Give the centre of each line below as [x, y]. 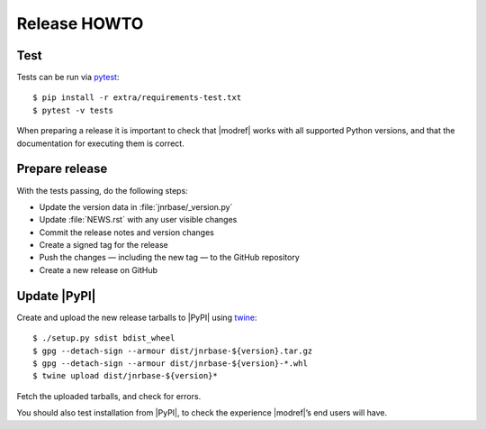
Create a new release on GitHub [98, 269]
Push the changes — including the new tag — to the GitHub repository [170, 258]
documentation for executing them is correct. [100, 143]
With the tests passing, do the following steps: [102, 190]
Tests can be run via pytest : [68, 78]
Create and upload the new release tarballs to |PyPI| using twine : [137, 317]
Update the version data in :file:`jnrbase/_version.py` [136, 206]
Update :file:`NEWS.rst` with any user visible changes [138, 220]
